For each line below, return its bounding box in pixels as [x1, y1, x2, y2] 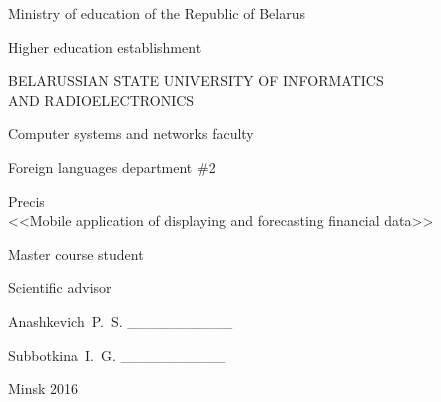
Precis [8, 190, 45, 211]
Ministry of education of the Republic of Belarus [8, 3, 305, 23]
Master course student [8, 243, 144, 264]
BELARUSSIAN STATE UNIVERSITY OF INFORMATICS [8, 70, 384, 91]
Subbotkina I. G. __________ [8, 344, 226, 365]
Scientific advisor [8, 277, 112, 298]
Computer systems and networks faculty [8, 123, 254, 144]
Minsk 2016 [8, 378, 79, 399]
